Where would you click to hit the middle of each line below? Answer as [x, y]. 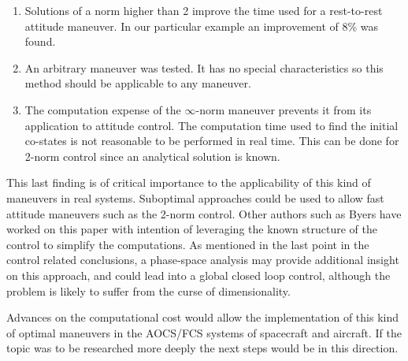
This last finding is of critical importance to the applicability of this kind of [189, 182]
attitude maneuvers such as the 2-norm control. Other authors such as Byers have [204, 213]
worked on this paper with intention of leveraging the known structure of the [192, 229]
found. [40, 41]
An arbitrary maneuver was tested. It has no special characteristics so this [204, 67]
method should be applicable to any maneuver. [138, 83]
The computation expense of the [103, 109]
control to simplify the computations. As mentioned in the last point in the [188, 244]
